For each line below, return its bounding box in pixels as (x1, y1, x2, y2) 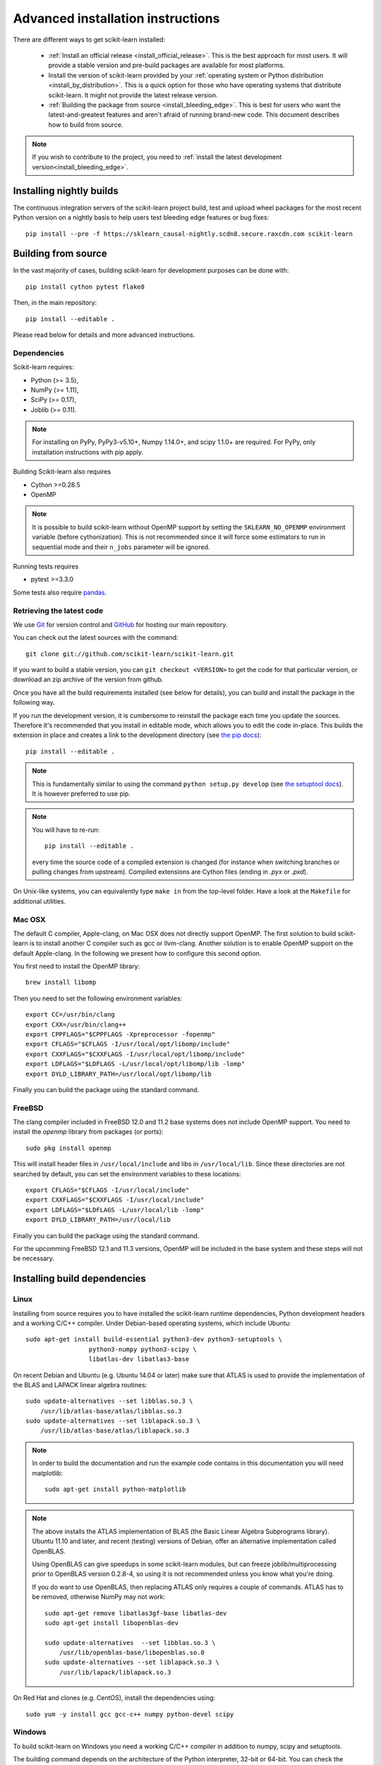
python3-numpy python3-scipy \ (88, 1345, 197, 1353)
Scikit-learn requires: (13, 363, 74, 371)
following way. (13, 698, 56, 707)
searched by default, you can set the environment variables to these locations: (13, 1169, 241, 1178)
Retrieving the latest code (13, 606, 104, 616)
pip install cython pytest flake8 (25, 282, 145, 291)
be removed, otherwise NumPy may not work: (32, 1593, 166, 1601)
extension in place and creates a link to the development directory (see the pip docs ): (13, 731, 262, 739)
